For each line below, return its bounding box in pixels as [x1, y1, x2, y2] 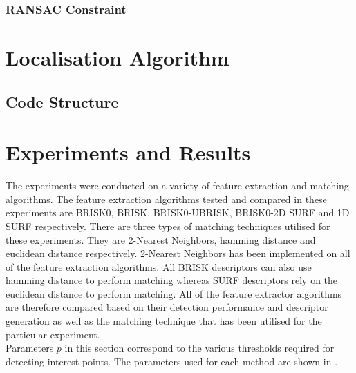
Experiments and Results [6, 138, 251, 166]
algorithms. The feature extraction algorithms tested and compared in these [6, 191, 327, 206]
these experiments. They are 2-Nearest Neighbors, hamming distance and [6, 232, 316, 247]
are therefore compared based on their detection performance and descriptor [6, 300, 328, 314]
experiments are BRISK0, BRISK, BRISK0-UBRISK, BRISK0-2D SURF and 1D [6, 205, 350, 220]
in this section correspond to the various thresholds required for [64, 341, 335, 355]
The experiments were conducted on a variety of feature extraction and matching [6, 178, 349, 193]
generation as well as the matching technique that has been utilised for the [6, 314, 322, 328]
